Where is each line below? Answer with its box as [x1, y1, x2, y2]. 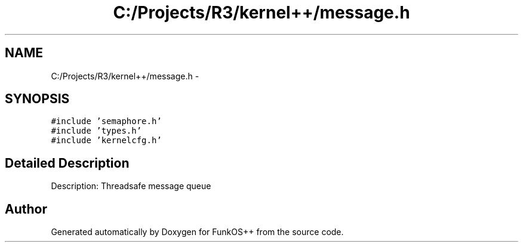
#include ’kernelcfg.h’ [51, 135, 162, 146]
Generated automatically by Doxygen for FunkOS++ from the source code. [51, 227, 344, 237]
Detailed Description [5, 155, 130, 171]
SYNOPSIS [5, 91, 70, 107]
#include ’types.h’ [51, 126, 142, 136]
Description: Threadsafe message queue [51, 181, 211, 192]
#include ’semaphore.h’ [51, 116, 162, 126]
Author [5, 201, 47, 217]
